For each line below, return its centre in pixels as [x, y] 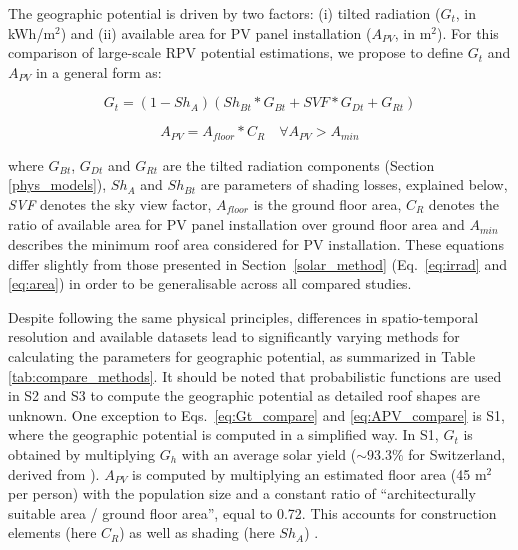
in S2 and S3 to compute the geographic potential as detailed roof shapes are [244, 395]
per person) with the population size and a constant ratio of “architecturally [242, 493]
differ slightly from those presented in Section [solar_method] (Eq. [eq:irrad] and [257, 263]
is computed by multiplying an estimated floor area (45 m [309, 473]
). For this [468, 32]
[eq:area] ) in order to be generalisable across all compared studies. [210, 283]
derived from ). [54, 473]
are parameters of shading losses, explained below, [354, 184]
